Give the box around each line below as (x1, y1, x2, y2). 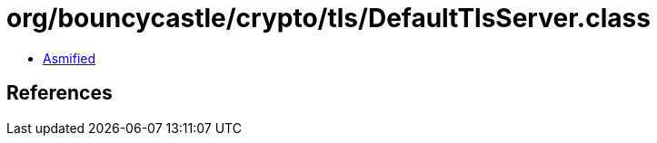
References (6, 81, 113, 105)
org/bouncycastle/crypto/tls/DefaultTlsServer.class (6, 3, 651, 33)
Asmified (43, 50, 96, 66)
